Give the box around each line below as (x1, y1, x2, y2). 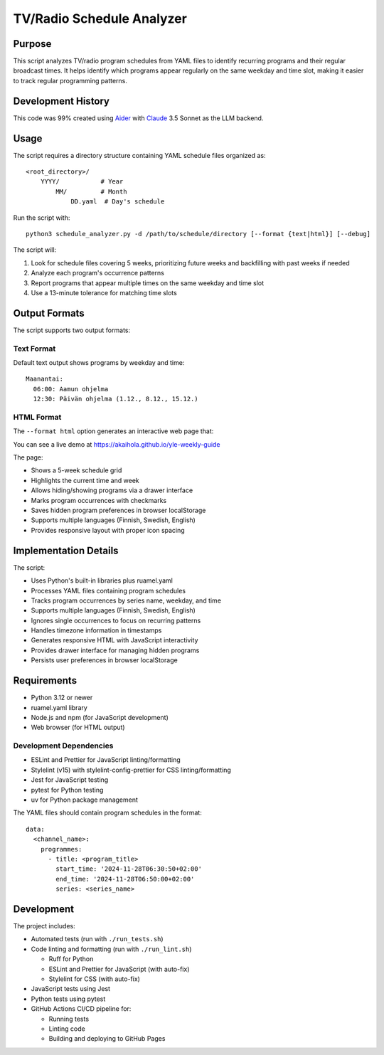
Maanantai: (26, 375, 64, 383)
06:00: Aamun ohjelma (33, 385, 109, 393)
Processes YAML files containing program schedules (31, 586, 186, 595)
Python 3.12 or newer (31, 694, 93, 702)
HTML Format (13, 412, 62, 422)
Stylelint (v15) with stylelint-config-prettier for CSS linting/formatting (31, 765, 231, 774)
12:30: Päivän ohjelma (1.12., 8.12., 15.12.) (33, 395, 198, 403)
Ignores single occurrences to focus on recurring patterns (31, 616, 201, 625)
